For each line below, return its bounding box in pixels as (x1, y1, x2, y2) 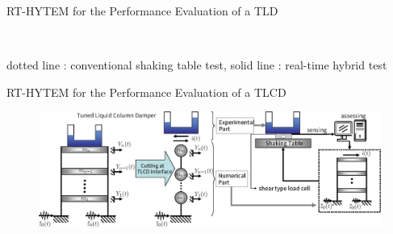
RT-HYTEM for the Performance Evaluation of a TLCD (6, 83, 286, 100)
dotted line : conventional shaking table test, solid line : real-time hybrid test (6, 56, 387, 73)
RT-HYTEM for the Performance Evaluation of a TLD (6, 2, 278, 19)
